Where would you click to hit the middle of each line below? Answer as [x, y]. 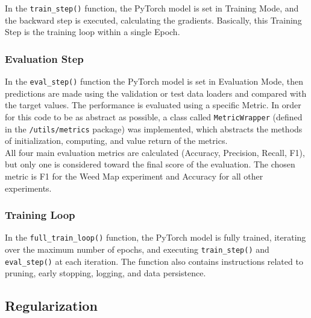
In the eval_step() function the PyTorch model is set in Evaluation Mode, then [154, 81]
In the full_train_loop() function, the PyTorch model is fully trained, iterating [155, 237]
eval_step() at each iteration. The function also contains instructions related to [154, 261]
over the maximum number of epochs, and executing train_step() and [137, 249]
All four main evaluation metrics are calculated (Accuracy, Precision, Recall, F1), [155, 152]
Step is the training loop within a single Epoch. [93, 32]
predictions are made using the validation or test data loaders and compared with [156, 93]
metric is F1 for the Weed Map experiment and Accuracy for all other [134, 176]
